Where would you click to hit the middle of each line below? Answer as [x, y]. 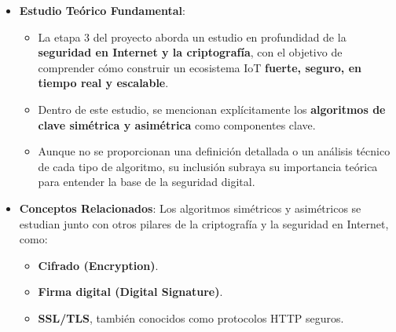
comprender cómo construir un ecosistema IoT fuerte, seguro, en [200, 67]
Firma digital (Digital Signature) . [130, 292]
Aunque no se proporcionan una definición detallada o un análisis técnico [214, 151]
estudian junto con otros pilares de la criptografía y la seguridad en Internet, [204, 223]
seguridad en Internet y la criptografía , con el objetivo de [190, 52]
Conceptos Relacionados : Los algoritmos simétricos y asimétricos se [190, 208]
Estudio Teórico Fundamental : [102, 10]
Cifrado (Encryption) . [98, 265]
